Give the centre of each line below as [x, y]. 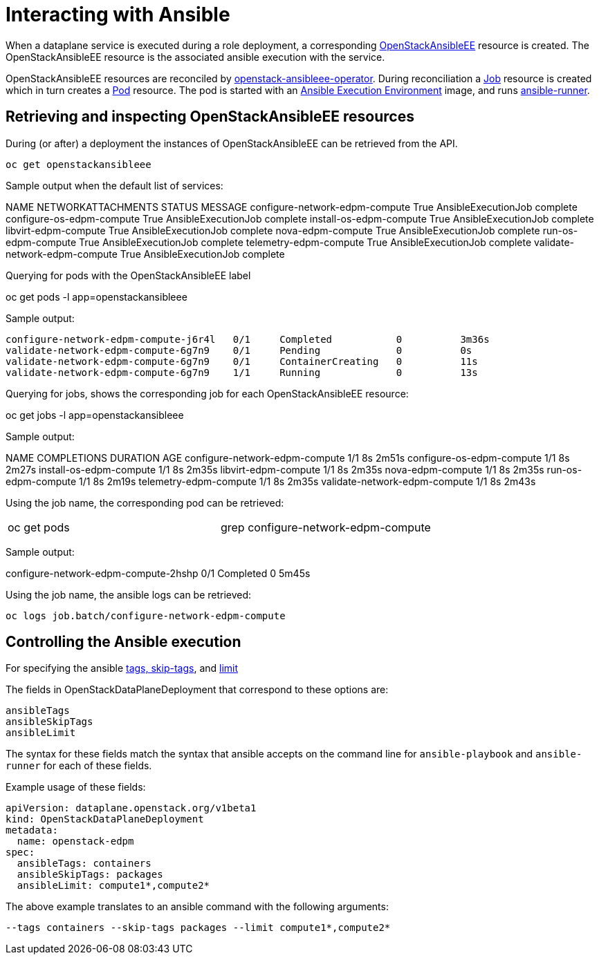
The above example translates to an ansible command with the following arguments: [197, 907]
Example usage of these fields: [76, 787]
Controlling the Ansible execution [123, 642]
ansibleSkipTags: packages [90, 875]
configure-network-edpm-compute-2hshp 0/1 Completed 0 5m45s [158, 573]
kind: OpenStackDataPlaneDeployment [105, 819]
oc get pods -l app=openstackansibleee [96, 297]
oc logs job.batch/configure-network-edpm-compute [146, 615]
